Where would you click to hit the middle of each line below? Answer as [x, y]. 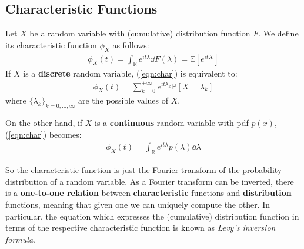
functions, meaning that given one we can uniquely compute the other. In [138, 205]
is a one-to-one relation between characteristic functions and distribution [148, 193]
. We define [278, 33]
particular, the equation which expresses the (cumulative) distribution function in [152, 216]
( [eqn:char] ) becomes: [44, 134]
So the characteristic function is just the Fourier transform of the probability [144, 170]
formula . [20, 239]
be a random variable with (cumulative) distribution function [140, 33]
